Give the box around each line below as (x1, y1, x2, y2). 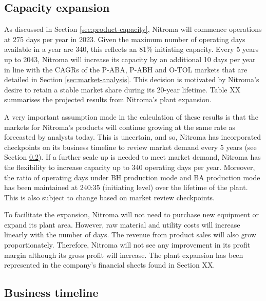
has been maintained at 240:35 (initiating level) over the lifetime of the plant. (4, 182, 248, 193)
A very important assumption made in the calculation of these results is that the (4, 111, 258, 122)
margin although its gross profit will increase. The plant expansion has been (4, 249, 243, 260)
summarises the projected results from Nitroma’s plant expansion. (4, 94, 212, 105)
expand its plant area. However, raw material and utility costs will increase (4, 219, 240, 230)
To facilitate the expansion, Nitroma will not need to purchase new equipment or (4, 209, 259, 220)
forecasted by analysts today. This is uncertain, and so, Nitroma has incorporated (4, 131, 261, 142)
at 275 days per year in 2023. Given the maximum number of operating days (4, 33, 245, 44)
